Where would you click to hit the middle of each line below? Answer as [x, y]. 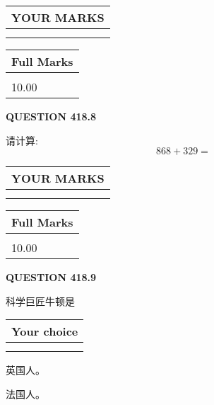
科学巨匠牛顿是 [40, 301]
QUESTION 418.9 [51, 277]
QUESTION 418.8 [51, 116]
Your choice [45, 331]
